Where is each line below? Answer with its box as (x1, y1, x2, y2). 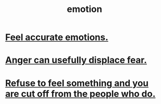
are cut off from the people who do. (5, 88, 156, 99)
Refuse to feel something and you (5, 77, 149, 88)
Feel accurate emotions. (5, 31, 109, 43)
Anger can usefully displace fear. (5, 54, 147, 66)
